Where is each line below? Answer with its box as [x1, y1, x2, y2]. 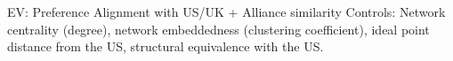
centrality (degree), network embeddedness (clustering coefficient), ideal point [7, 19, 430, 38]
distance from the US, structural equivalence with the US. [7, 37, 324, 56]
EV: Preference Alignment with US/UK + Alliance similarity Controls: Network [7, 3, 446, 20]
